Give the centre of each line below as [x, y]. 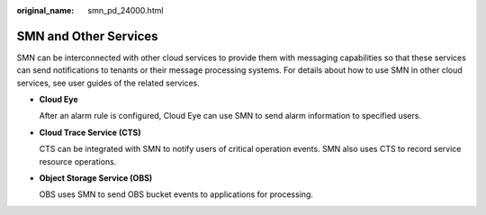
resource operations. [78, 161]
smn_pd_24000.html [126, 10]
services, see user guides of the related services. [108, 83]
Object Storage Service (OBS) [96, 178]
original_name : [45, 10]
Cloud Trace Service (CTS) [90, 132]
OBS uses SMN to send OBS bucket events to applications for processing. [176, 194]
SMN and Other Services [87, 36]
